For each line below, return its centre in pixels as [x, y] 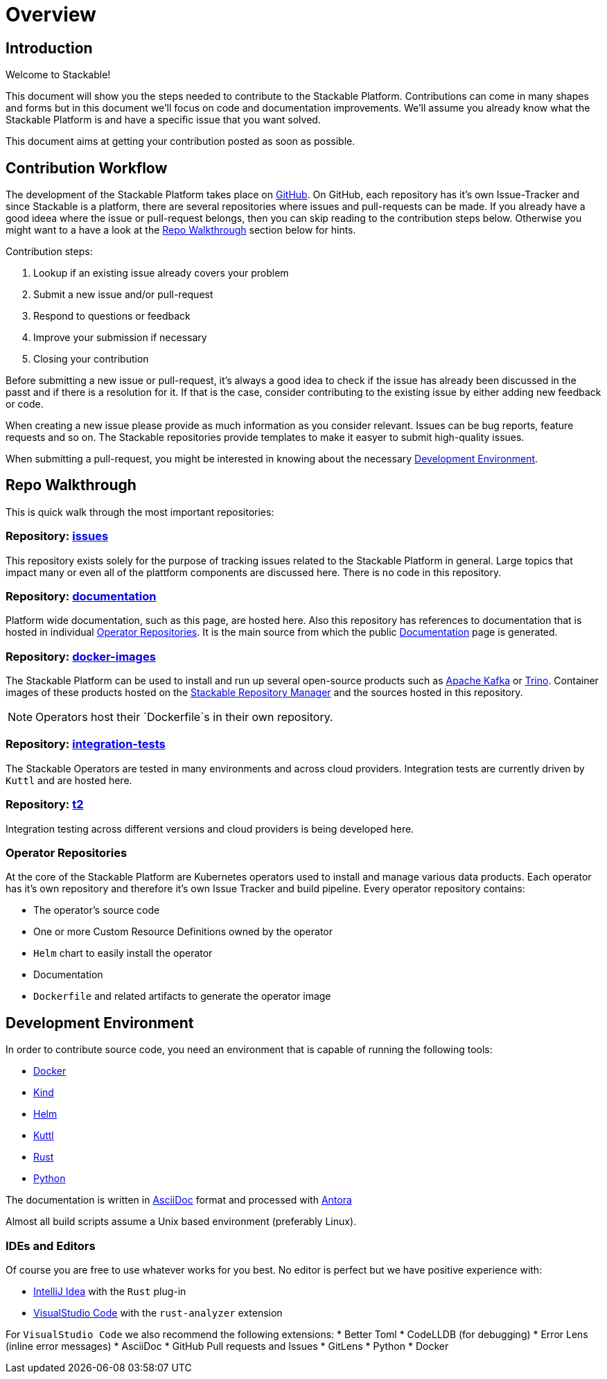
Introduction [49, 48]
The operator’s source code [97, 910]
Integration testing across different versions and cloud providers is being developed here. [210, 829]
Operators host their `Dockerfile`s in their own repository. [184, 717]
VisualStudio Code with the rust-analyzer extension [158, 1312]
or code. [25, 404]
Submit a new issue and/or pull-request [123, 295]
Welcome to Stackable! [58, 75]
